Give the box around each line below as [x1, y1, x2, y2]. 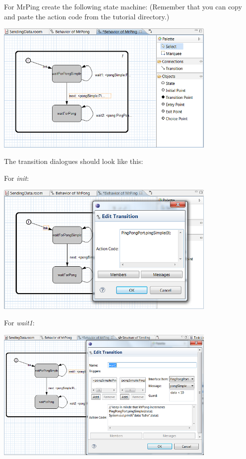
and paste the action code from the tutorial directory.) [4, 11, 170, 21]
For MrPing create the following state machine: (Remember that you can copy [4, 1, 242, 11]
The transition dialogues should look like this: [4, 156, 143, 166]
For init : [4, 172, 29, 183]
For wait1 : [4, 317, 35, 328]
